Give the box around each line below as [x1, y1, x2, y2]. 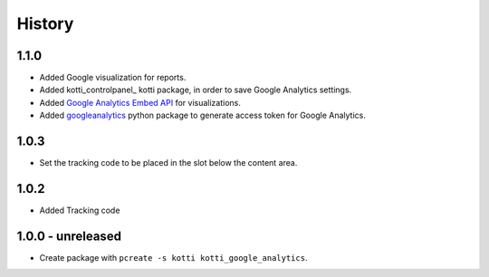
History [16, 14, 74, 33]
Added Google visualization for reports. [39, 72, 187, 83]
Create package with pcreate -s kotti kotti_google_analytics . [39, 252, 308, 263]
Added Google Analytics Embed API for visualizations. [39, 97, 242, 108]
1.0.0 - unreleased [16, 228, 122, 244]
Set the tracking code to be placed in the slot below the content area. [39, 158, 298, 168]
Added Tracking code [39, 205, 120, 216]
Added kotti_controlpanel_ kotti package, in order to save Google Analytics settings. [39, 84, 352, 95]
